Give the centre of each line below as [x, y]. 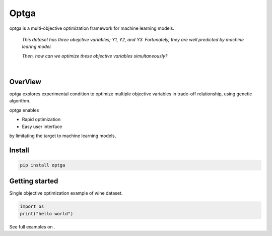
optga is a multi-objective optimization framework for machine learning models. [92, 28]
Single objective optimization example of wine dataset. [66, 193]
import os [32, 206]
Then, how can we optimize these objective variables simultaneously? [95, 56]
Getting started [34, 181]
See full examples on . [32, 226]
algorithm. [20, 101]
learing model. [37, 47]
